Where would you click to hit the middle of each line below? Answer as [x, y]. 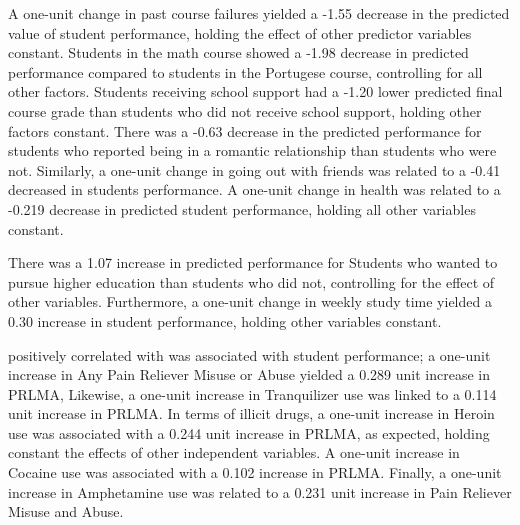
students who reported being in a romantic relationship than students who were [252, 150]
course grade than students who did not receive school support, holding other [245, 110]
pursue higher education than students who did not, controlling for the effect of [251, 281]
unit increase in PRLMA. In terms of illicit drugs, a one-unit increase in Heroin [251, 413]
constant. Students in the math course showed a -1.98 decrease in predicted [238, 52]
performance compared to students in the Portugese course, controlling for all [245, 71]
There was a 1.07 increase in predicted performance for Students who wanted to [253, 262]
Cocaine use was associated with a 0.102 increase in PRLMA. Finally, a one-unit [255, 472]
